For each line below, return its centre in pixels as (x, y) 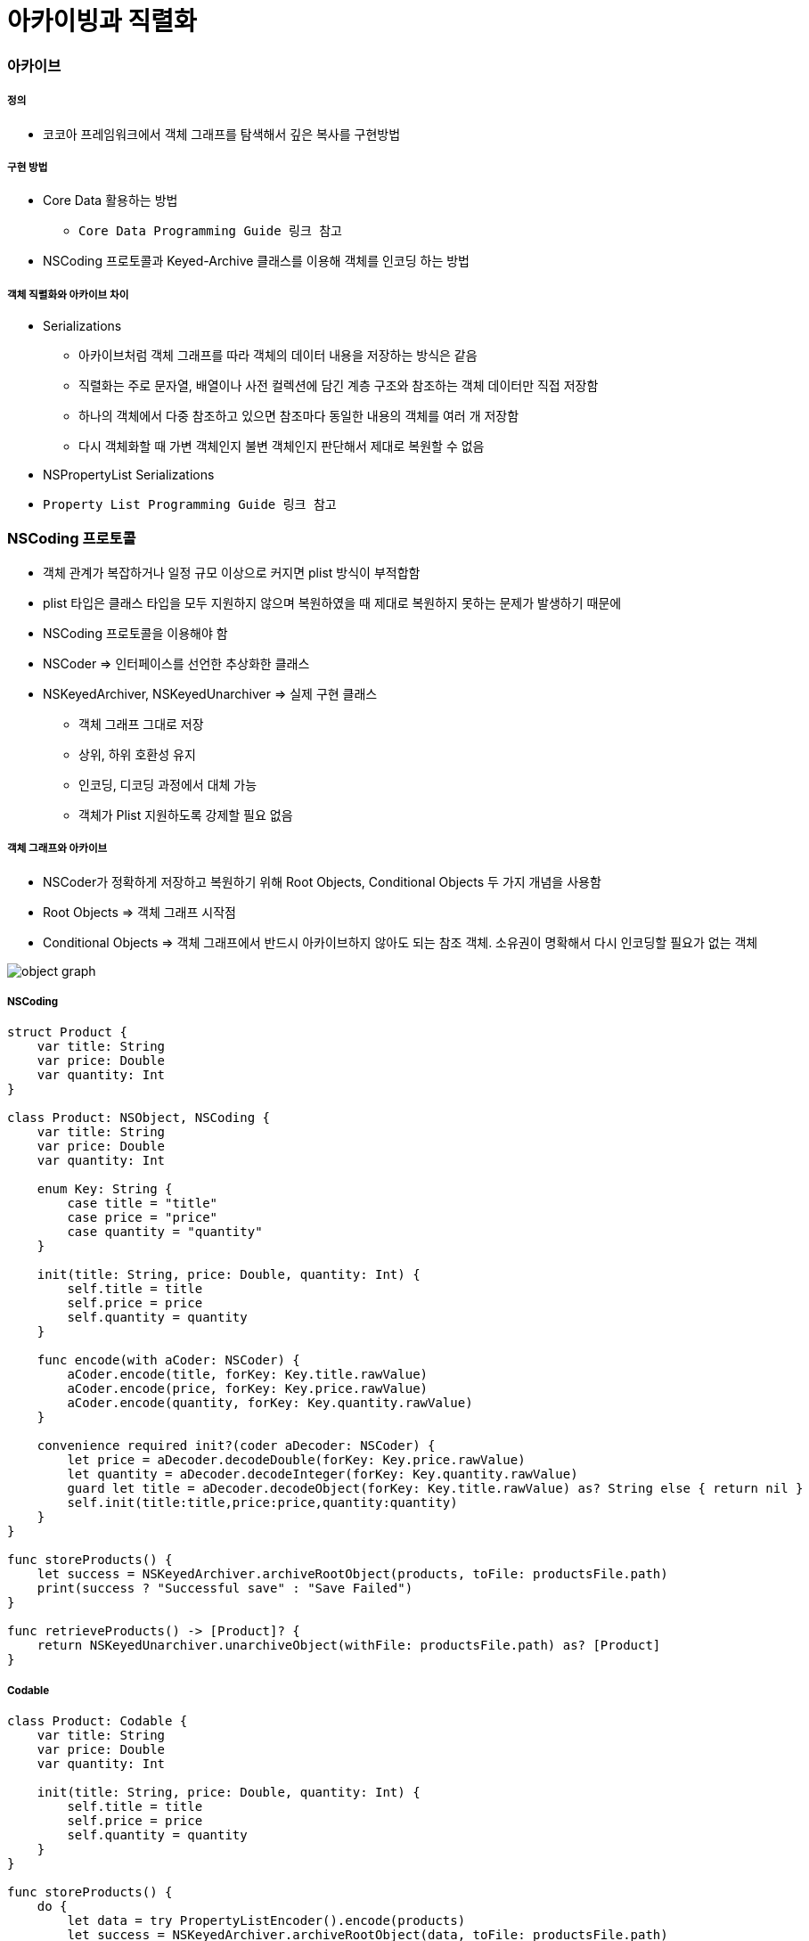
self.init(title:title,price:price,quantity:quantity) (262, 1503)
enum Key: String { (105, 1189)
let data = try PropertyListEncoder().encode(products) (266, 1921)
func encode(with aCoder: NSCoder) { (168, 1360)
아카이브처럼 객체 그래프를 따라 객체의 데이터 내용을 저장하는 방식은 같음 (278, 356)
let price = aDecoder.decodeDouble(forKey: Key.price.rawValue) (296, 1460)
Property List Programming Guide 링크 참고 (190, 505)
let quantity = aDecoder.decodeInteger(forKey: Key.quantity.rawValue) (323, 1474)
